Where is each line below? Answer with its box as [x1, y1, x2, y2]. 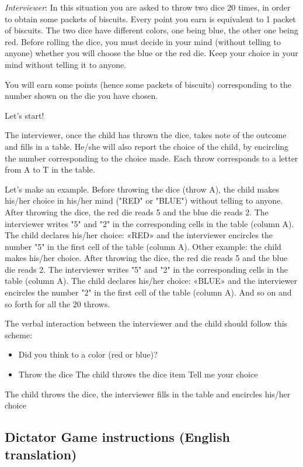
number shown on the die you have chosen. [5, 90, 158, 102]
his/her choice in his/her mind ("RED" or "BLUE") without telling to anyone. [5, 194, 283, 207]
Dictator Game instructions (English [5, 428, 230, 446]
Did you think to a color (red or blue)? [18, 348, 158, 360]
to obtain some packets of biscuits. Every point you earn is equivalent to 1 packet [5, 12, 296, 25]
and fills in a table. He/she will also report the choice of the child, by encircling [5, 140, 289, 152]
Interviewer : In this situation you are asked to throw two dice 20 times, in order [5, 1, 291, 13]
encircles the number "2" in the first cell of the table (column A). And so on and [5, 286, 292, 298]
